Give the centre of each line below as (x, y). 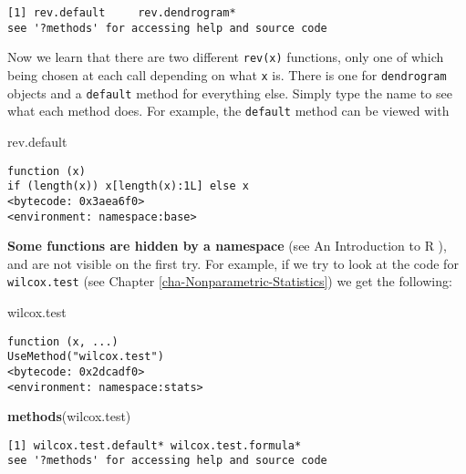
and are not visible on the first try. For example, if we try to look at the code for (233, 263)
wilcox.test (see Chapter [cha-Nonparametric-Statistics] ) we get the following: (230, 281)
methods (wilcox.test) (69, 416)
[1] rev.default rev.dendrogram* (122, 13)
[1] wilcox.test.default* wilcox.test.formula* (155, 445)
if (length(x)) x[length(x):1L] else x (128, 186)
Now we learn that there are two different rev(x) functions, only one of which (226, 57)
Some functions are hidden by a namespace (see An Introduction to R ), (227, 246)
